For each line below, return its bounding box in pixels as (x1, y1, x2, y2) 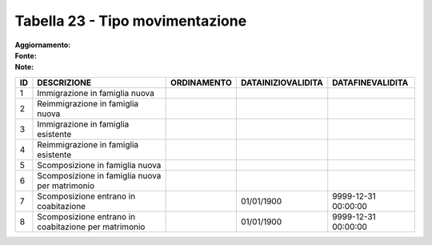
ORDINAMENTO (170, 77, 232, 88)
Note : (14, 62, 34, 72)
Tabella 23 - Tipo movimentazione (14, 12, 247, 30)
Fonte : (14, 50, 38, 60)
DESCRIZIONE (37, 77, 92, 88)
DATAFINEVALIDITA (332, 77, 409, 88)
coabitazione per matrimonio (37, 221, 146, 232)
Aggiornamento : (14, 40, 71, 50)
